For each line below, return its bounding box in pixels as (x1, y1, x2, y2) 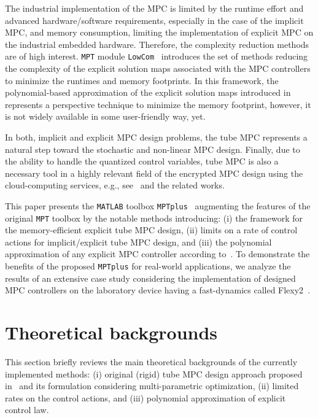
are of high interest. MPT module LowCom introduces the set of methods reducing (5, 50, 308, 63)
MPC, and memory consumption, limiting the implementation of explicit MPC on (5, 26, 314, 39)
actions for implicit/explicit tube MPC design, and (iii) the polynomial (5, 235, 272, 248)
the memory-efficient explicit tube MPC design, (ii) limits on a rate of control (5, 223, 298, 236)
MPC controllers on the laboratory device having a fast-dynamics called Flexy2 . (5, 284, 311, 296)
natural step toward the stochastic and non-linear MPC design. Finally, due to (5, 142, 300, 155)
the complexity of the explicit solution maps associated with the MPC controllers (5, 62, 311, 75)
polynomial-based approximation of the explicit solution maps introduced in (5, 86, 291, 99)
